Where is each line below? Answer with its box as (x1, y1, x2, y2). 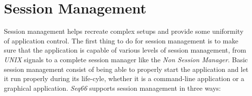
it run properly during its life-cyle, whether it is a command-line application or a (4, 73, 245, 83)
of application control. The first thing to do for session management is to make (4, 35, 238, 45)
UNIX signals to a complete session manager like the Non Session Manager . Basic (4, 54, 248, 64)
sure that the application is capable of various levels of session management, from (4, 45, 246, 55)
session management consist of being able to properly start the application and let (4, 64, 249, 74)
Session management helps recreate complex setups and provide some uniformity (4, 26, 244, 36)
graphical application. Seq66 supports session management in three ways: (4, 82, 221, 93)
